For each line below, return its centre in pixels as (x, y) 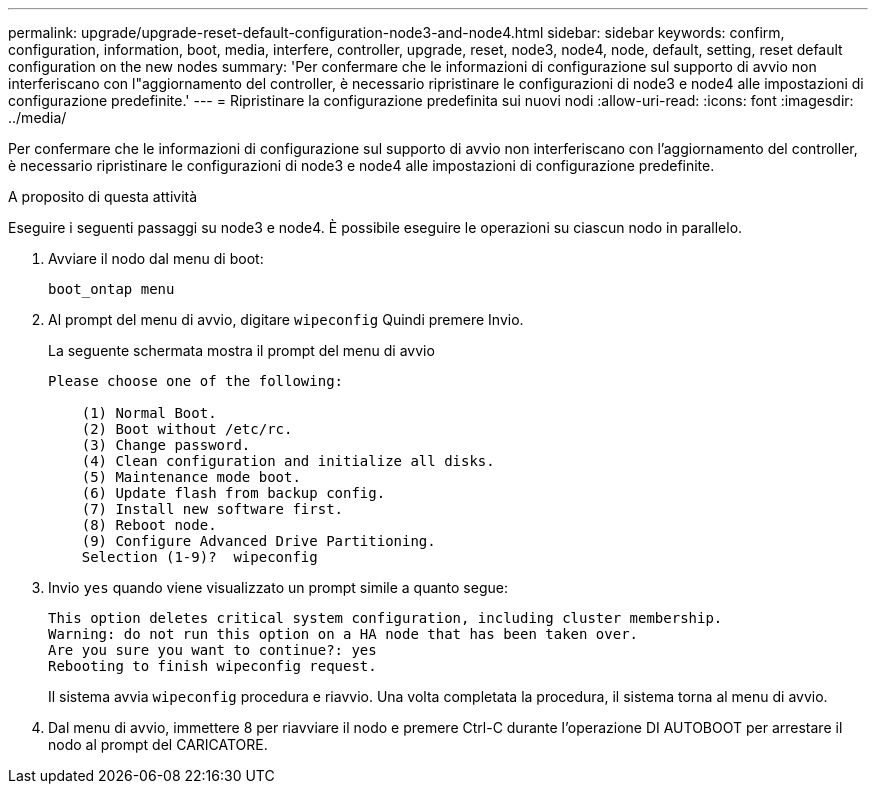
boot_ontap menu (111, 289)
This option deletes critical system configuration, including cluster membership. (385, 618)
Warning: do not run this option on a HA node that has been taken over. (343, 634)
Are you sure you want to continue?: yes (212, 650)
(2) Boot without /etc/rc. (187, 429)
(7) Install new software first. (212, 509)
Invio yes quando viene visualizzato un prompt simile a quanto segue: (278, 587)
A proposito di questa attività (103, 196)
